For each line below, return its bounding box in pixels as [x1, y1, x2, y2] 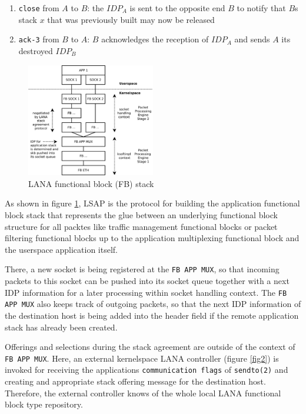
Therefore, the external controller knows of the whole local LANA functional [5, 386, 281, 399]
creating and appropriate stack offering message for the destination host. [5, 375, 266, 388]
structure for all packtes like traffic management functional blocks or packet [5, 220, 278, 232]
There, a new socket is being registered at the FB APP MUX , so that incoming [5, 263, 280, 275]
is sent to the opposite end [129, 2, 225, 14]
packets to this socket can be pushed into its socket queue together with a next [5, 275, 290, 287]
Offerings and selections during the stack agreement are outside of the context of [5, 340, 295, 353]
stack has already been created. [5, 320, 118, 333]
